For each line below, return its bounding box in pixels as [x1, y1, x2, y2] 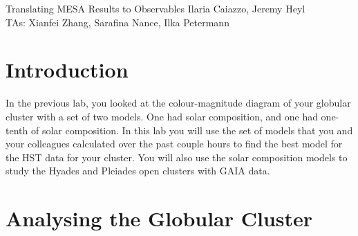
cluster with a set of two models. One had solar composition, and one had [6, 109, 318, 123]
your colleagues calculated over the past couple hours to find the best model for [6, 136, 343, 151]
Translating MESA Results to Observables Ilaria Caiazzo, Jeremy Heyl [6, 1, 305, 15]
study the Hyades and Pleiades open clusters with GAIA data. [6, 163, 270, 178]
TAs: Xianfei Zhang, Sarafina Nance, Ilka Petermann [6, 15, 229, 29]
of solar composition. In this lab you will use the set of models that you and [30, 122, 353, 137]
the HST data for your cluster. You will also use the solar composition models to [6, 149, 348, 164]
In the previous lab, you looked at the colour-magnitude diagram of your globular [6, 96, 351, 110]
